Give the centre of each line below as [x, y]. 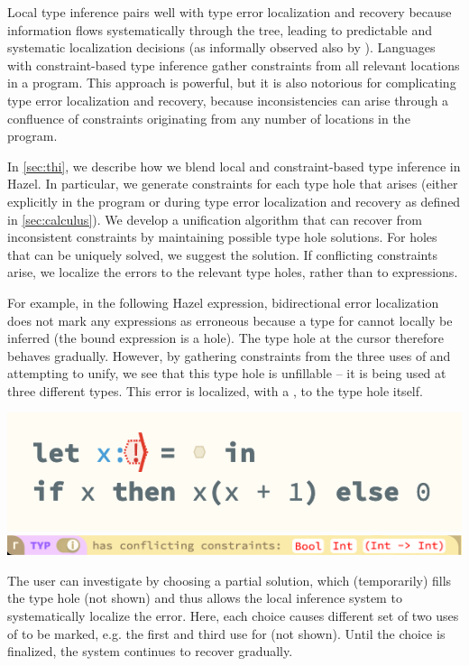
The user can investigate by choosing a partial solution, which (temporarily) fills [230, 580]
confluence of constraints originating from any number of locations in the [209, 118]
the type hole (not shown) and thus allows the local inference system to [205, 598]
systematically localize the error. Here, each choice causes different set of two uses [233, 616]
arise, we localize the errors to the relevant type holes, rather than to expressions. [233, 272]
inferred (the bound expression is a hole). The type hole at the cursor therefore [225, 338]
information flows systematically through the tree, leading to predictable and [220, 29]
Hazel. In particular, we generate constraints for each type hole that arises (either [233, 184]
